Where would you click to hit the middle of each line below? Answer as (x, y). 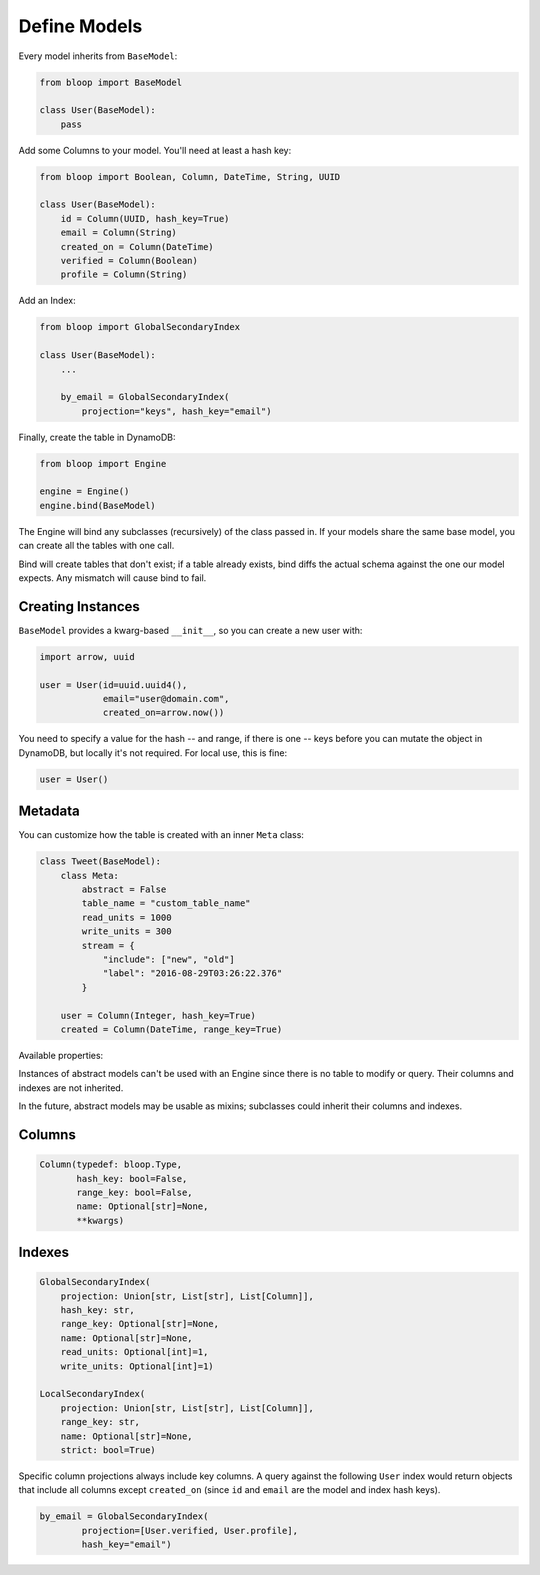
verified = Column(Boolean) (129, 261)
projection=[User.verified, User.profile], (190, 1530)
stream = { (108, 945)
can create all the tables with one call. (96, 546)
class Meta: (90, 875)
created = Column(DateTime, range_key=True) (171, 1029)
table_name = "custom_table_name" (166, 903)
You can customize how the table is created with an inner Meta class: (161, 835)
